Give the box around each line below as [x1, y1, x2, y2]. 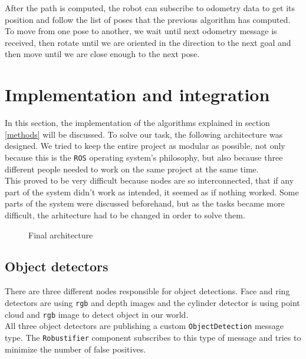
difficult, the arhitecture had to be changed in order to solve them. [5, 208, 245, 221]
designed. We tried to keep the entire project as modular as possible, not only [5, 139, 285, 152]
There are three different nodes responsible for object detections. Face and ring [5, 285, 290, 297]
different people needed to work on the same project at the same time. [5, 162, 259, 175]
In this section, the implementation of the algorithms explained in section [5, 117, 270, 129]
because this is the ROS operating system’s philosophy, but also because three [5, 151, 283, 163]
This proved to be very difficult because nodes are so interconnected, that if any [5, 174, 294, 187]
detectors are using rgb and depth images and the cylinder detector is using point [5, 296, 300, 308]
